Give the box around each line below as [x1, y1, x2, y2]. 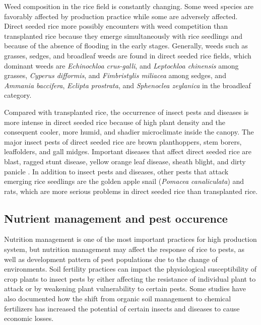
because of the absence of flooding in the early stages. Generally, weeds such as [4, 40, 248, 51]
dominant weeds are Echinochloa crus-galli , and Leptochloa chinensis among [4, 60, 239, 71]
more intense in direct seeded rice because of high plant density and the [4, 116, 226, 127]
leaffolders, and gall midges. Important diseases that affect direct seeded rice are [4, 146, 251, 157]
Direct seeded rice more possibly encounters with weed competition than [4, 21, 228, 31]
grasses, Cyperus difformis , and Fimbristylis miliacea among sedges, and [4, 70, 226, 81]
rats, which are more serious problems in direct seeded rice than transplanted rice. [4, 185, 258, 196]
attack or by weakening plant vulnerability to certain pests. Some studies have [4, 283, 246, 294]
